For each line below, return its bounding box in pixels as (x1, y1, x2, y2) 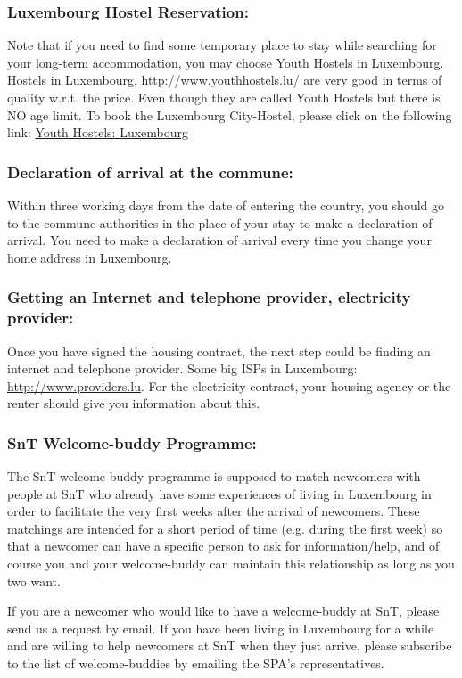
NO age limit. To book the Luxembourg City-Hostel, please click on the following (7, 105, 452, 124)
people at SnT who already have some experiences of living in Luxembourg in (7, 484, 432, 502)
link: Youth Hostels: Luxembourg (7, 123, 189, 142)
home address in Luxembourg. (7, 248, 172, 266)
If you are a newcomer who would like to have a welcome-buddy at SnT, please (7, 601, 440, 620)
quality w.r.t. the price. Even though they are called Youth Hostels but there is (7, 88, 441, 106)
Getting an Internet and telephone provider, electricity (7, 286, 411, 308)
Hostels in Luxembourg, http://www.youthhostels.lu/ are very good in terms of (7, 70, 442, 89)
